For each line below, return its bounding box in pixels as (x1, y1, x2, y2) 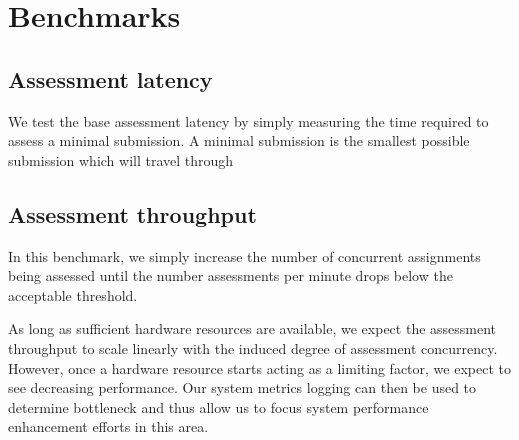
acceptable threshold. (8, 284, 138, 305)
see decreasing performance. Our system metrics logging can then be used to (8, 377, 477, 398)
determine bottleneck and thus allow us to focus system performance (8, 396, 429, 417)
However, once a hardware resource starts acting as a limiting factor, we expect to (8, 357, 511, 378)
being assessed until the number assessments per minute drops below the (8, 265, 453, 286)
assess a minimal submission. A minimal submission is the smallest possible (8, 130, 470, 151)
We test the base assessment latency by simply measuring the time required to (8, 110, 489, 131)
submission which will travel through (8, 149, 234, 170)
